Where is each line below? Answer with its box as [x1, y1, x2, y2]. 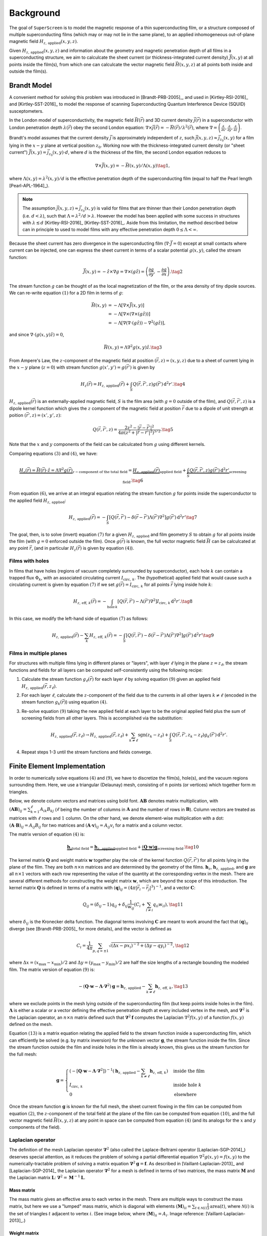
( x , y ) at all [231, 54, 254, 60]
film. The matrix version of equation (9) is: [9, 967, 95, 972]
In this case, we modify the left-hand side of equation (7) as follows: [9, 616, 148, 621]
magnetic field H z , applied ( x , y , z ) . [9, 39, 78, 45]
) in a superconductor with [199, 117, 253, 123]
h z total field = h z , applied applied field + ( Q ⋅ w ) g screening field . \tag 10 [67, 844, 199, 851]
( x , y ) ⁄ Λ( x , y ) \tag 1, [129, 163, 170, 168]
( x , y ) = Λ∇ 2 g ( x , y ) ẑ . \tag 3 [108, 344, 162, 351]
